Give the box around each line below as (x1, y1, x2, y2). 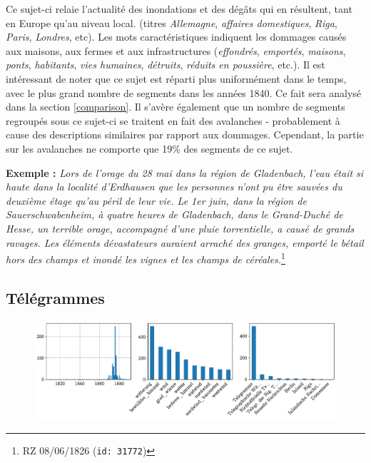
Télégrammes (6, 286, 105, 308)
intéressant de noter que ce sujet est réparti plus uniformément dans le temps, (6, 71, 347, 86)
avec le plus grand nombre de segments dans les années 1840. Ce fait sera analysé (6, 85, 362, 100)
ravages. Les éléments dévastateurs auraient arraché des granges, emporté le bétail (6, 235, 364, 250)
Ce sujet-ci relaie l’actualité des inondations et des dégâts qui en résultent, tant (6, 1, 352, 16)
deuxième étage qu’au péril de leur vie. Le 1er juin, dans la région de (6, 193, 307, 208)
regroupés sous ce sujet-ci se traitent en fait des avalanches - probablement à (6, 113, 340, 128)
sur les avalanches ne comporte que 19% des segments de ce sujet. (6, 141, 293, 156)
